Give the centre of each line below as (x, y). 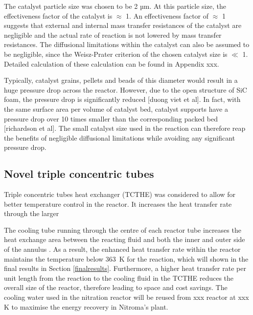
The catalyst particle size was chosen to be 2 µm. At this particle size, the (115, 6)
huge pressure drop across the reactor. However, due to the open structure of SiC (126, 89)
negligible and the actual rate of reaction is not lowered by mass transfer (113, 35)
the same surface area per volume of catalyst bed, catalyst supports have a (116, 109)
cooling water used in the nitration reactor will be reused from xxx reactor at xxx (126, 297)
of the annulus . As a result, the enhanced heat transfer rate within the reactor (122, 249)
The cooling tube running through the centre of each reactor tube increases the (123, 230)
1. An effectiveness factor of (167, 15)
